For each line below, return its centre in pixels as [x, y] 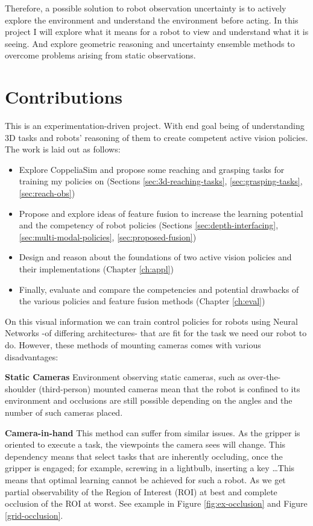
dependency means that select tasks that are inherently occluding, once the [144, 456]
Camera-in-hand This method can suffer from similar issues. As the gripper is [153, 432]
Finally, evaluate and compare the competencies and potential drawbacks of [159, 289]
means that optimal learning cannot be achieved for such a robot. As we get [145, 479]
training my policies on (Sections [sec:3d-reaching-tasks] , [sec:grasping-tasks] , [161, 181]
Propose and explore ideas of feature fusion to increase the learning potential [161, 213]
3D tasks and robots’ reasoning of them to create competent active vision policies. [156, 137]
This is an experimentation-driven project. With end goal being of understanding [155, 126]
